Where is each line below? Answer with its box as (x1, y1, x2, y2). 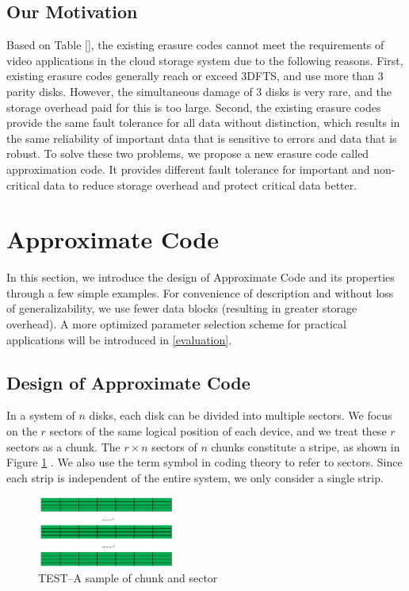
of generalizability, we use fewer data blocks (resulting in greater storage (6, 300, 357, 317)
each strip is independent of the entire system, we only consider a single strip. (6, 469, 384, 485)
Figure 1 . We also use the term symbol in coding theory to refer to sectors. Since (6, 454, 403, 470)
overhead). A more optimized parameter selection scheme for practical (6, 316, 346, 332)
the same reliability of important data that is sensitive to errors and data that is (6, 129, 397, 146)
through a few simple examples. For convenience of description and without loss (6, 284, 394, 301)
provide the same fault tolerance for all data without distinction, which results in (6, 114, 400, 131)
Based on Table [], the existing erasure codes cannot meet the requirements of (6, 36, 384, 53)
